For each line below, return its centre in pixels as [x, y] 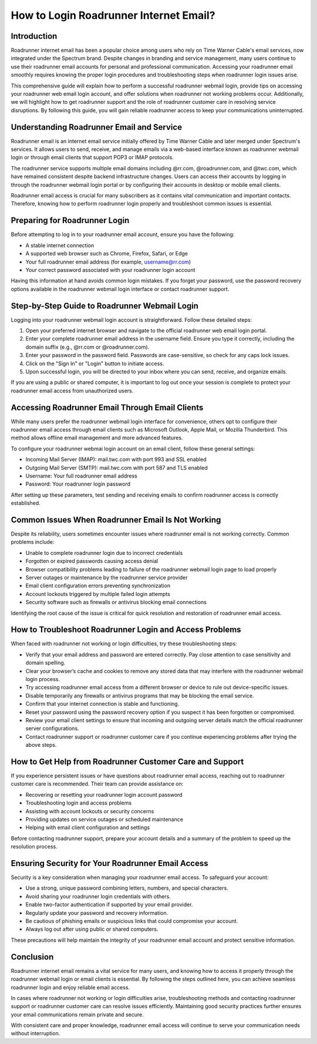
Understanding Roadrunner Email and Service [96, 127]
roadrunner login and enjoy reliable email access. [70, 987]
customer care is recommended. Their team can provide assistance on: [97, 784]
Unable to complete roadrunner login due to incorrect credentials [104, 553]
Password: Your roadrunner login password [78, 484]
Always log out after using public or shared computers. [92, 929]
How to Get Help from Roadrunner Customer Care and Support [127, 761]
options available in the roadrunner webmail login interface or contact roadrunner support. [120, 289]
